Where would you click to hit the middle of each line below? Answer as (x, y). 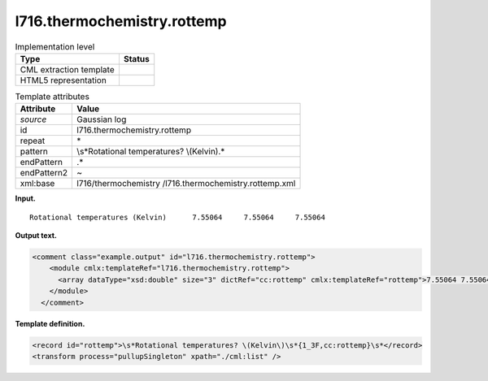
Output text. (36, 236)
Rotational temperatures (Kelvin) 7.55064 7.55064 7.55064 (177, 217)
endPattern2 (44, 173)
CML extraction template (67, 69)
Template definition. (50, 323)
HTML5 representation (63, 80)
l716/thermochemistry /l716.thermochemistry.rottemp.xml (186, 184)
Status (136, 58)
